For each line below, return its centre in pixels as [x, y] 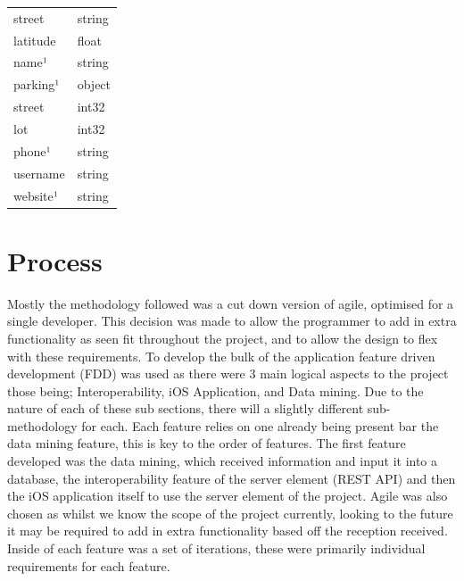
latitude [35, 40]
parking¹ [37, 84]
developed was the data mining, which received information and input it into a [223, 461]
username [39, 173]
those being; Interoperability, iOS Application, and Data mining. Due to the [215, 390]
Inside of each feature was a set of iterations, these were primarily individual [216, 548]
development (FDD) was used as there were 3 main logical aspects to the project [228, 373]
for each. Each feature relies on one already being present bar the [260, 425]
